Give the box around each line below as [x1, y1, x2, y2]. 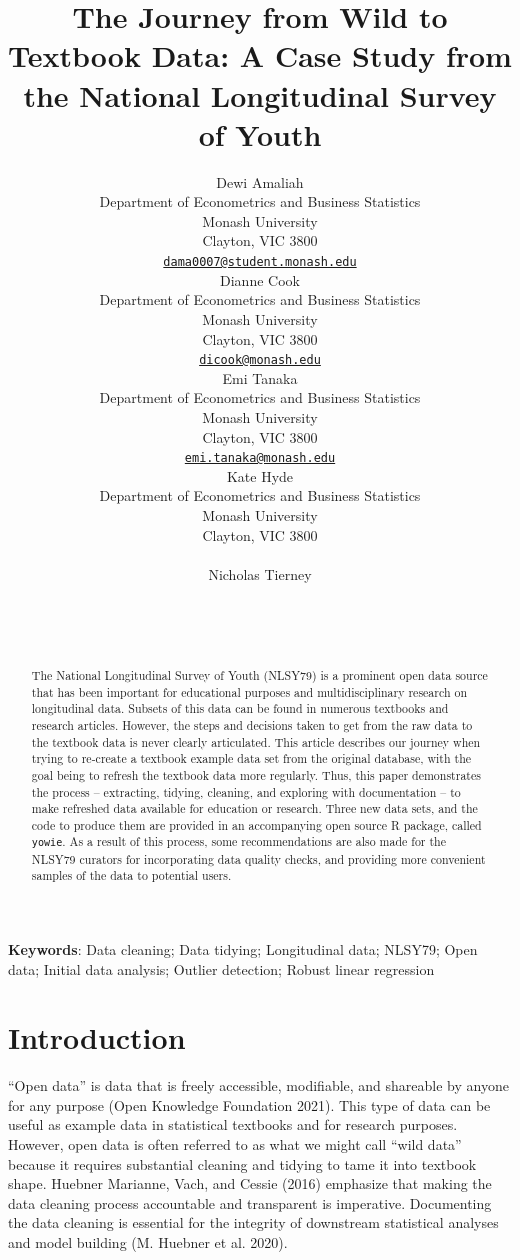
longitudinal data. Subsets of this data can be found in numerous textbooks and [31, 700, 449, 717]
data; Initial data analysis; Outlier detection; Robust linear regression [8, 958, 435, 979]
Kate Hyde [226, 465, 294, 486]
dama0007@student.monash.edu [163, 255, 357, 270]
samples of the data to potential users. [31, 867, 232, 884]
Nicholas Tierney [208, 563, 312, 584]
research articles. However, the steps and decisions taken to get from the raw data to [31, 716, 473, 733]
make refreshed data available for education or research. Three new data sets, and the [31, 800, 478, 817]
